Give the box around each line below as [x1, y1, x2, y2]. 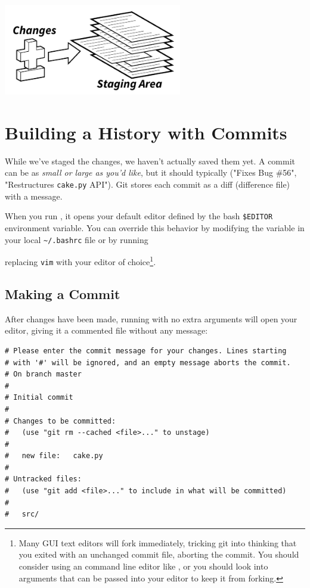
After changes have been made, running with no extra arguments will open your [5, 312, 297, 325]
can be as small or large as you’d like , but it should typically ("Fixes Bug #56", [5, 166, 297, 179]
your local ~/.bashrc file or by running [5, 233, 148, 245]
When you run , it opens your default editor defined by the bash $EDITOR [5, 210, 273, 222]
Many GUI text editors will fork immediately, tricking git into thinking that [18, 536, 297, 549]
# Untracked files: [5, 475, 82, 484]
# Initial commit [5, 393, 73, 402]
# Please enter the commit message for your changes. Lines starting [5, 346, 287, 355]
